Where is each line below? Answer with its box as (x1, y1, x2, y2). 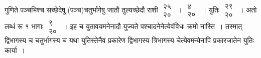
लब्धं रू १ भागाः (5, 21, 44, 31)
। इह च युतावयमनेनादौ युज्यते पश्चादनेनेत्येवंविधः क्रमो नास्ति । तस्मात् (63, 21, 242, 31)
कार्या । (5, 44, 26, 55)
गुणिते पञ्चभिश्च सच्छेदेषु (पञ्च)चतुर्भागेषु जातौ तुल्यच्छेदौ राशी (5, 4, 158, 15)
